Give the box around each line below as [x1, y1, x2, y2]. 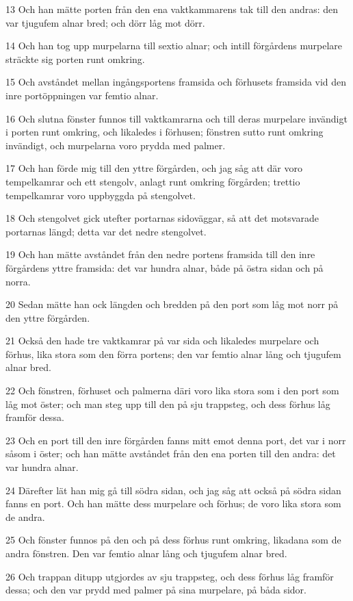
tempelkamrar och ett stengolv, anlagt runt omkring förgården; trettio [5, 174, 300, 188]
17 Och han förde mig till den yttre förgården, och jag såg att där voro [5, 161, 302, 175]
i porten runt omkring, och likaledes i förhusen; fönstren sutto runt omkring [5, 125, 324, 139]
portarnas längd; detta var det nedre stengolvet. [5, 224, 207, 238]
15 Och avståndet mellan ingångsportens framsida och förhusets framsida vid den [5, 75, 347, 89]
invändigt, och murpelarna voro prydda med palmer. [5, 138, 226, 152]
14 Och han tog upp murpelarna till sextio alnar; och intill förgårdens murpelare [5, 38, 343, 53]
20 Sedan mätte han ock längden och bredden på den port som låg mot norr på [5, 297, 339, 311]
